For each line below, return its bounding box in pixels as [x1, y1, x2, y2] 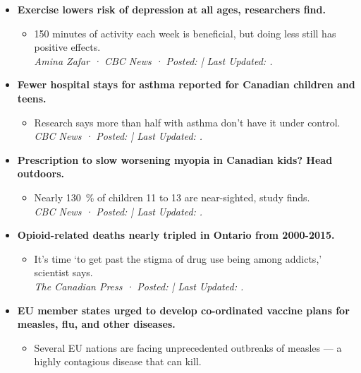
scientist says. [34, 265, 93, 280]
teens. [17, 90, 47, 105]
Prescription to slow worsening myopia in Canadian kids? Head [17, 152, 333, 167]
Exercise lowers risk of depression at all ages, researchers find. [17, 2, 326, 16]
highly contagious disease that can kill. [34, 354, 202, 369]
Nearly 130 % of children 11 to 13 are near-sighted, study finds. [34, 189, 310, 204]
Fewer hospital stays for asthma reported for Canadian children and [17, 77, 355, 92]
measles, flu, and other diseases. [17, 316, 176, 331]
